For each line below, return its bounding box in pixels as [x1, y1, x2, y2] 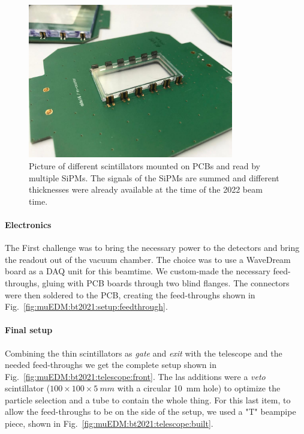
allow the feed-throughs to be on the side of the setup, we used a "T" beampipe [5, 405, 296, 418]
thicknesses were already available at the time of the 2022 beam [29, 183, 263, 196]
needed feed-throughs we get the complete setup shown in [5, 358, 216, 371]
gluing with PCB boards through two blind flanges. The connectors [42, 276, 290, 289]
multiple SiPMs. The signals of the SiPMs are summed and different [29, 171, 279, 184]
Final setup [5, 324, 53, 336]
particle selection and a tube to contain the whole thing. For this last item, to [5, 393, 291, 406]
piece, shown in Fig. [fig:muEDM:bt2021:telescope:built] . [5, 417, 213, 430]
